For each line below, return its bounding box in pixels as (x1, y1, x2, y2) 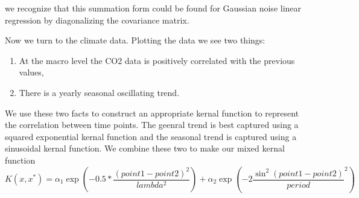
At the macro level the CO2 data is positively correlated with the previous (19, 54, 295, 66)
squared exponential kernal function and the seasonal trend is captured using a (5, 130, 297, 142)
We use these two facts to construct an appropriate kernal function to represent (5, 106, 299, 119)
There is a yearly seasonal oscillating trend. (19, 86, 180, 98)
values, (19, 66, 44, 78)
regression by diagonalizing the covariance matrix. (5, 13, 189, 26)
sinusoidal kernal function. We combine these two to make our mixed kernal (5, 142, 285, 155)
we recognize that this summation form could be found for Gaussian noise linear (5, 2, 302, 14)
